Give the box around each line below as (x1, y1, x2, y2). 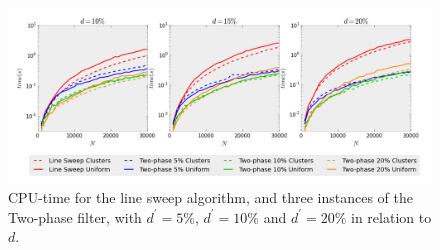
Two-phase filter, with (8, 206, 142, 227)
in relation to (351, 206, 432, 227)
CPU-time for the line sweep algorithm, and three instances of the (8, 187, 413, 208)
